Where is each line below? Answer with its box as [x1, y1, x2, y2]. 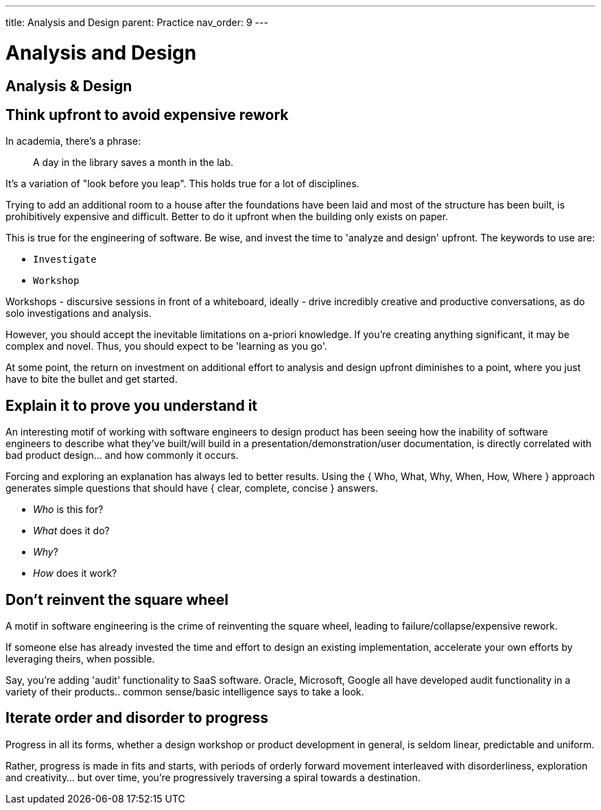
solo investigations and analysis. [5, 307, 152, 320]
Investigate [33, 254, 97, 265]
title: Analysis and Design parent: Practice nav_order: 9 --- [5, 16, 268, 28]
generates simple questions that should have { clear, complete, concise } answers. [5, 482, 379, 495]
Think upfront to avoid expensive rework [5, 106, 289, 123]
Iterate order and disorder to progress [5, 709, 269, 727]
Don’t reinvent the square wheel [5, 591, 229, 608]
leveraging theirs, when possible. [5, 653, 155, 665]
